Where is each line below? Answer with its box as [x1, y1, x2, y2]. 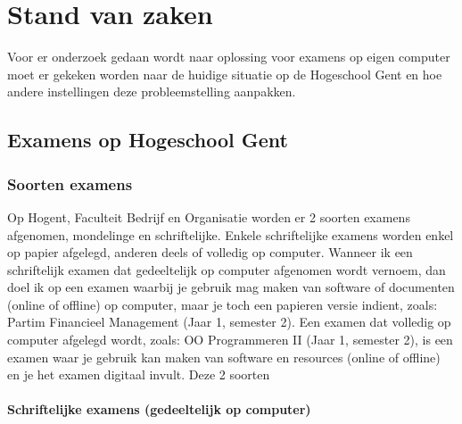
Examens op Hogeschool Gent [7, 126, 288, 154]
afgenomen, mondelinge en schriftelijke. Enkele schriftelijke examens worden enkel [7, 225, 454, 244]
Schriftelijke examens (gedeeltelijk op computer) [7, 400, 311, 419]
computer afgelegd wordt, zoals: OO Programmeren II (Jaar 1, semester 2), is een [7, 330, 453, 349]
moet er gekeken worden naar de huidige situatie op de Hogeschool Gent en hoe [7, 64, 442, 83]
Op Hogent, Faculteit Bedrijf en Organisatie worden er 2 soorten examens [7, 207, 410, 226]
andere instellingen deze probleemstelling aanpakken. [7, 82, 296, 101]
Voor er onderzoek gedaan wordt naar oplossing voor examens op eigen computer [7, 47, 450, 66]
